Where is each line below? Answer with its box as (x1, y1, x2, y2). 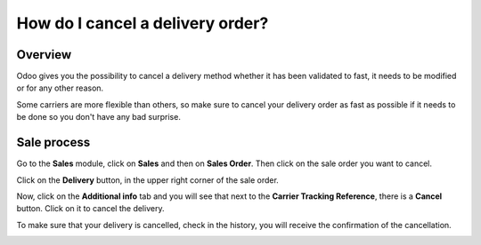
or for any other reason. (16, 83, 104, 93)
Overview (16, 47, 72, 62)
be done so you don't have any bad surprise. (16, 112, 182, 122)
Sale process (16, 135, 91, 150)
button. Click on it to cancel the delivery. (16, 203, 165, 214)
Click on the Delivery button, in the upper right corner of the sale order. (16, 174, 280, 186)
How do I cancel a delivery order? (16, 13, 269, 33)
